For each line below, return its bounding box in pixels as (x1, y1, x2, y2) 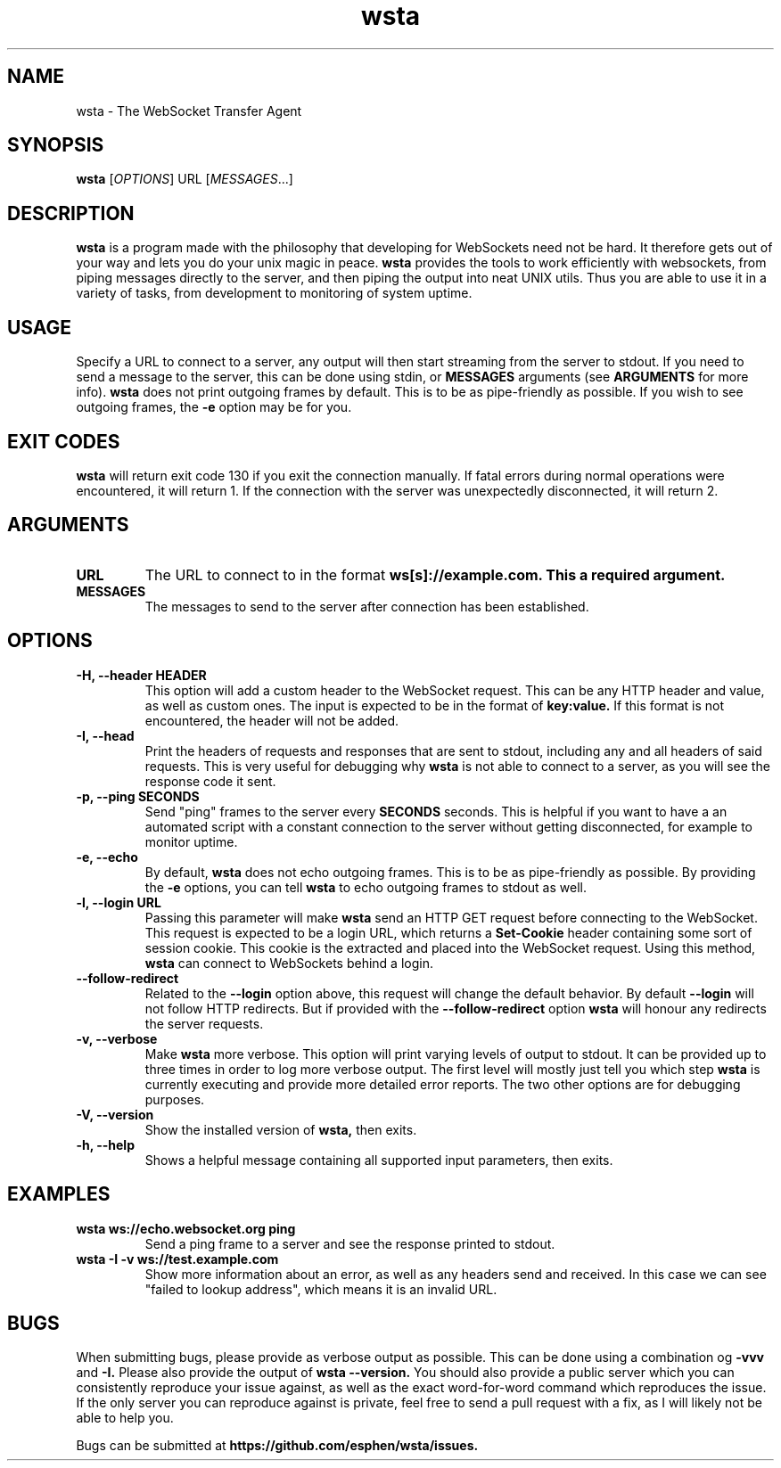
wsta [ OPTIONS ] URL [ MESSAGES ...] (76, 171, 293, 187)
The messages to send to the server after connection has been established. (144, 598, 589, 614)
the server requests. (144, 1015, 264, 1031)
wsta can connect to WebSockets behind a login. (144, 955, 433, 971)
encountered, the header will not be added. (144, 712, 399, 728)
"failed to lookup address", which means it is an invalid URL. (144, 1281, 497, 1297)
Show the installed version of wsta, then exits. (144, 1121, 417, 1137)
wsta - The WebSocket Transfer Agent (76, 103, 302, 119)
